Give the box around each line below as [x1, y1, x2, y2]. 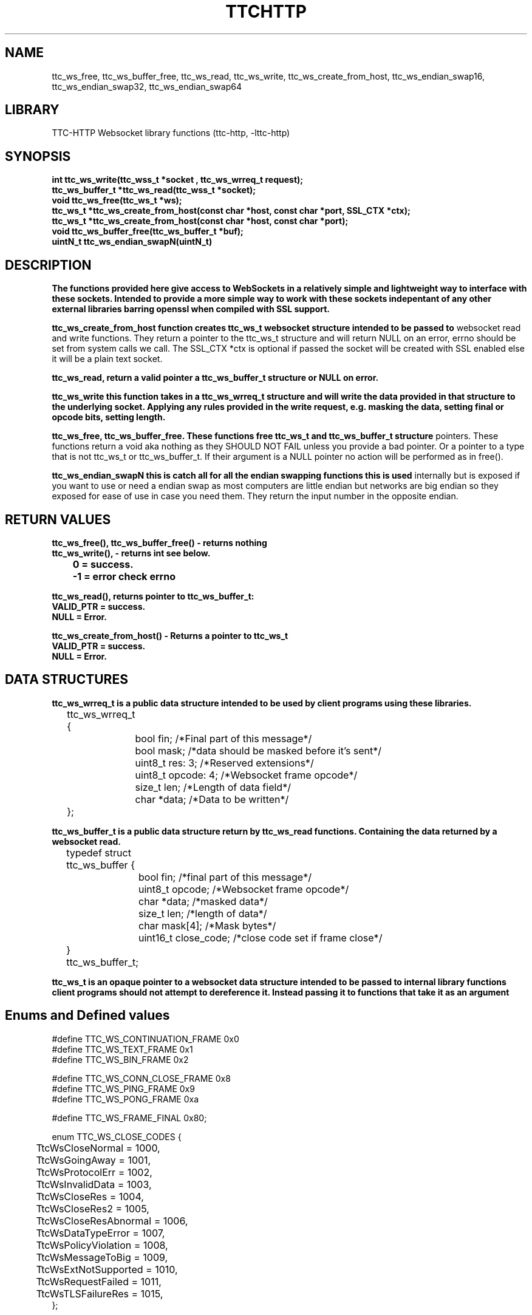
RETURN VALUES [5, 511, 111, 527]
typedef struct [66, 846, 131, 859]
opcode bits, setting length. [52, 412, 166, 423]
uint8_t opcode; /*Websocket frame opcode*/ [138, 883, 349, 895]
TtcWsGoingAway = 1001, [36, 1153, 151, 1166]
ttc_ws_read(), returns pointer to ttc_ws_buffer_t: [52, 590, 254, 601]
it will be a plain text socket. [52, 354, 163, 364]
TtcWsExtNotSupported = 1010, [36, 1263, 178, 1276]
